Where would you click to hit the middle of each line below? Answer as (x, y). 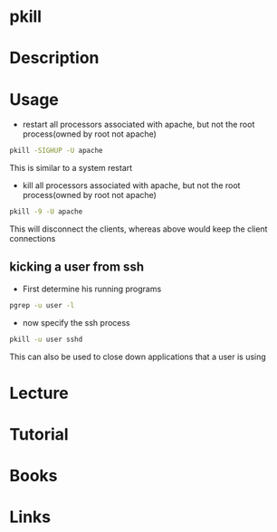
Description (54, 58)
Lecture (39, 393)
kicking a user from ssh (77, 267)
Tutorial (39, 434)
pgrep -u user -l (42, 305)
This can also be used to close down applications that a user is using (138, 356)
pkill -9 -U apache (46, 212)
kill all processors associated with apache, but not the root (131, 185)
